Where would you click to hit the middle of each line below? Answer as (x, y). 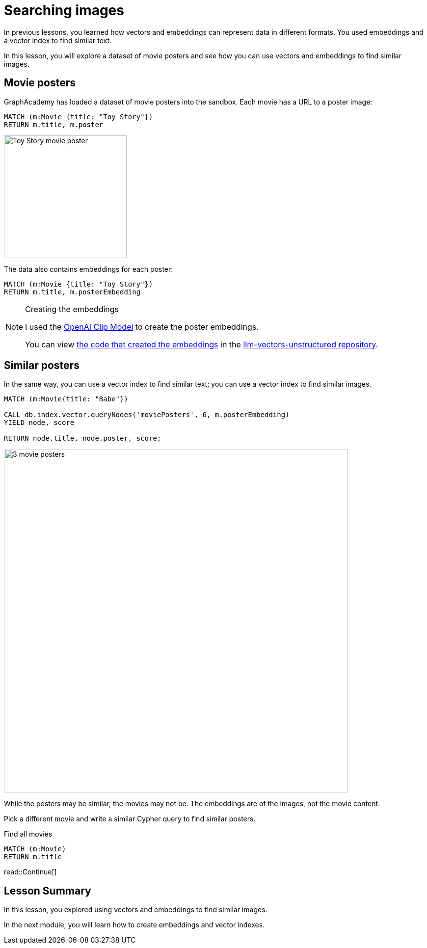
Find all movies (28, 834)
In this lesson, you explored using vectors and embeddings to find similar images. (136, 910)
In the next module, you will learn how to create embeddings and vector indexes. (134, 925)
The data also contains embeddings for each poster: (89, 269)
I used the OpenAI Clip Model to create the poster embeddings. (142, 327)
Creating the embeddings (72, 309)
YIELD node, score (39, 423)
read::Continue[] (30, 872)
